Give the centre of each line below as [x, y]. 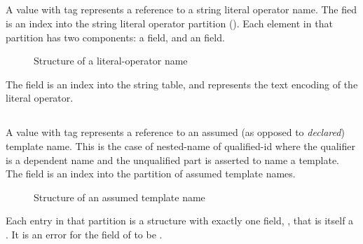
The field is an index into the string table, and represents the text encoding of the [182, 84]
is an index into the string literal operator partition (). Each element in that [169, 23]
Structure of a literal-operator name [111, 61]
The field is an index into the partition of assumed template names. [151, 174]
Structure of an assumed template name [119, 197]
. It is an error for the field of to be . [84, 234]
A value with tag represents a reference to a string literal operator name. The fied [181, 9]
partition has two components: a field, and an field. [115, 37]
